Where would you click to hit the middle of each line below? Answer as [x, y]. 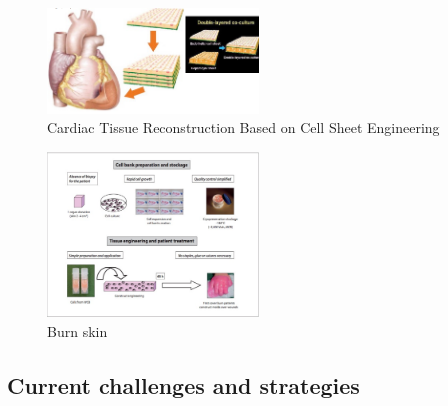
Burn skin [77, 330]
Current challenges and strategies [183, 384]
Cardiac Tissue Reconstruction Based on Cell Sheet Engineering [243, 127]
